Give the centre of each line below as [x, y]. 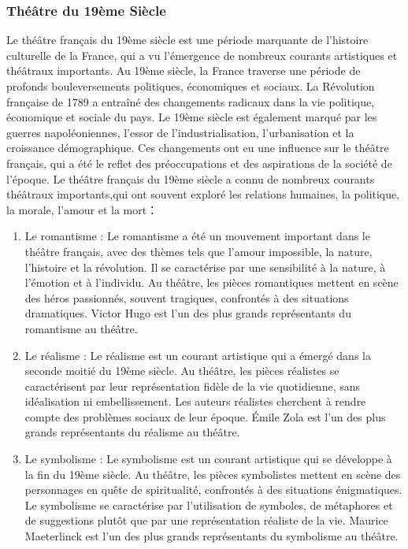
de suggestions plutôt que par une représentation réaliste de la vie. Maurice [206, 520]
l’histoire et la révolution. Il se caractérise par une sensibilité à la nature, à [205, 267]
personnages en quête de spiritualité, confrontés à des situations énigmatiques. [213, 490]
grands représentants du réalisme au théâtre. [132, 432]
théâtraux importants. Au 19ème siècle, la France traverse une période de [184, 70]
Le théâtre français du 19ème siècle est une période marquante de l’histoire [187, 40]
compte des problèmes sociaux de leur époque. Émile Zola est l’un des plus [205, 416]
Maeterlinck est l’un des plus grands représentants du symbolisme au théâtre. [211, 536]
